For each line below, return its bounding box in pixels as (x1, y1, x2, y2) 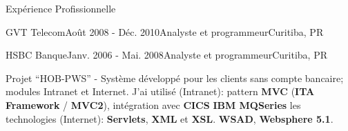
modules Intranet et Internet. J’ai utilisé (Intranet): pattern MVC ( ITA (6, 84, 315, 99)
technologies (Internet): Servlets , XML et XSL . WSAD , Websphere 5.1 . (6, 111, 333, 125)
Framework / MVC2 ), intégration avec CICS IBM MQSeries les (6, 97, 301, 112)
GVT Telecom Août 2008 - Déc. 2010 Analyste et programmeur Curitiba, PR (6, 24, 324, 39)
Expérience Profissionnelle (6, 1, 116, 15)
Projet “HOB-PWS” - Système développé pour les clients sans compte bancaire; (6, 70, 344, 85)
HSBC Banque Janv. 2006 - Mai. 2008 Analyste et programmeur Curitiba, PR (6, 48, 327, 62)
